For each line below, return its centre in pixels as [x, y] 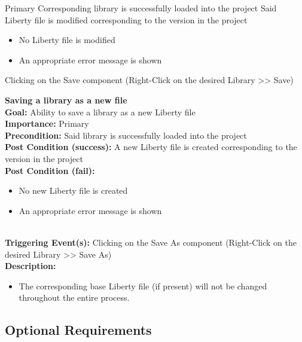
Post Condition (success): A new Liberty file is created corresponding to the [151, 147]
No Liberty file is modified [67, 40]
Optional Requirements [78, 330]
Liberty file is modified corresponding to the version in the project [126, 19]
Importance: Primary [47, 123]
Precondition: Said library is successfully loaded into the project [126, 135]
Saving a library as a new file [66, 100]
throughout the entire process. [74, 297]
